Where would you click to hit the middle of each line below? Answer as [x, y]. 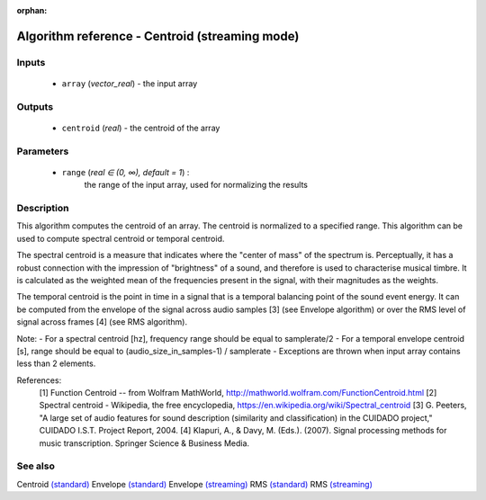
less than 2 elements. [56, 363]
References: [39, 380]
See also [36, 466]
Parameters [43, 151]
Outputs [35, 106]
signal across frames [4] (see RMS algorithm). [102, 322]
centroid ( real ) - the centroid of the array [141, 128]
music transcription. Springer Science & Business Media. [144, 443]
